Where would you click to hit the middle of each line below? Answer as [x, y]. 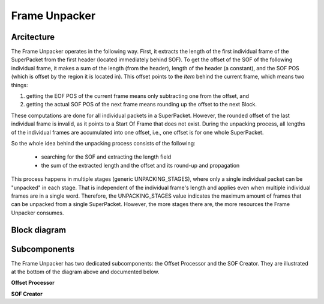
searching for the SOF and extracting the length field [106, 157]
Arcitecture [33, 37]
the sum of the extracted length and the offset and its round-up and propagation [140, 165]
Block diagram [38, 230]
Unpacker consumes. [37, 213]
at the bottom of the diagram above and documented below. [85, 272]
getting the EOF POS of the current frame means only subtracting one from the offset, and [137, 96]
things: [19, 85]
